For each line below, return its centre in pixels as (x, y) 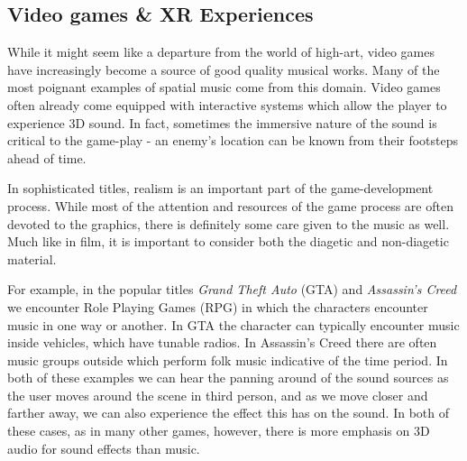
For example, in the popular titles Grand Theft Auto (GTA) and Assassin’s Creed (232, 289)
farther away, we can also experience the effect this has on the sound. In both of (228, 413)
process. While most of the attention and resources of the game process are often (230, 205)
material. (32, 258)
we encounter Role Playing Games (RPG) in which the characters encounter (218, 306)
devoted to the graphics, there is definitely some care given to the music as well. (229, 223)
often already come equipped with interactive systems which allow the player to (227, 104)
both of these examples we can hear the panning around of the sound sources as (228, 378)
